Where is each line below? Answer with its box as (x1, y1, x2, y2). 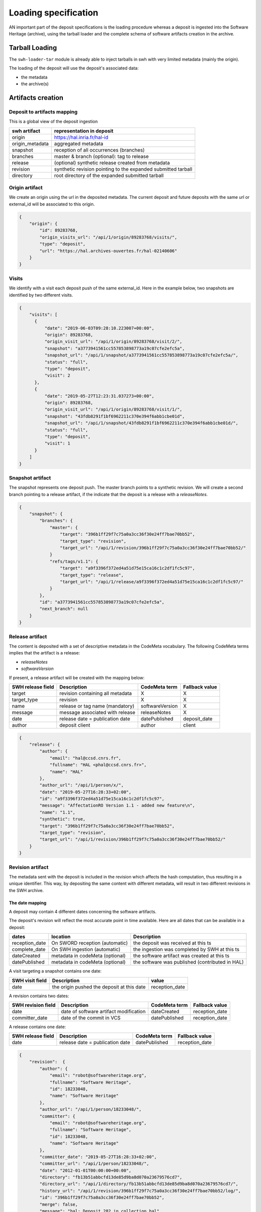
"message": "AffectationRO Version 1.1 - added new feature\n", (39, 803, 195, 808)
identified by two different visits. (9, 292, 73, 298)
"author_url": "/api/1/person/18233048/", (39, 1107, 142, 1112)
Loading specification (9, 7, 99, 18)
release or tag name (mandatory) (59, 702, 135, 709)
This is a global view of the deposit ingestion (9, 119, 98, 125)
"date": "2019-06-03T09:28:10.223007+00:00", (44, 325, 155, 331)
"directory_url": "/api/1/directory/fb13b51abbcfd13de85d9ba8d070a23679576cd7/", (39, 1181, 239, 1187)
